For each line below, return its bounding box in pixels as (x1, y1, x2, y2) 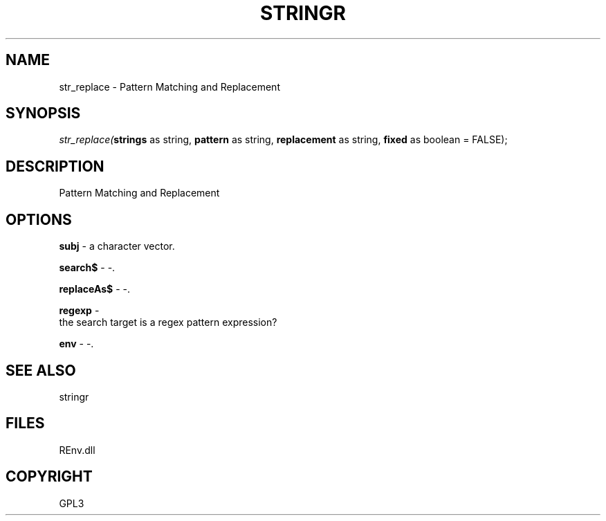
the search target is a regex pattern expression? (59, 316, 277, 329)
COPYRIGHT (6, 468, 93, 486)
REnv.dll (59, 444, 95, 456)
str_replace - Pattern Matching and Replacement (59, 80, 280, 93)
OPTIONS (6, 210, 72, 228)
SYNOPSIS (6, 104, 81, 122)
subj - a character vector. (59, 240, 175, 253)
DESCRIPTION (6, 157, 104, 175)
